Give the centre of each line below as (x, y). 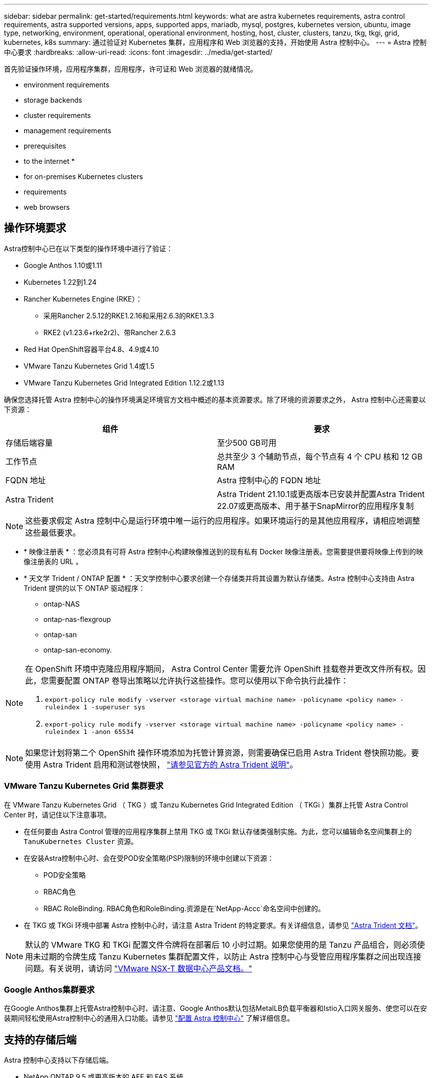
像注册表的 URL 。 (53, 561)
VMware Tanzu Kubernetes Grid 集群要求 (84, 786)
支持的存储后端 (40, 1039)
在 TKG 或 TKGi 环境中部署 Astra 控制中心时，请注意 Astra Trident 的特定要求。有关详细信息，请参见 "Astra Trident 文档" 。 (223, 925)
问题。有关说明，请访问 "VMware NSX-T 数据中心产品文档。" (139, 968)
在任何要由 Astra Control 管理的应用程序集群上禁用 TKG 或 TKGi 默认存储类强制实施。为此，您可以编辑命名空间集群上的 (218, 831)
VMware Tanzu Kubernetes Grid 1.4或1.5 (89, 366)
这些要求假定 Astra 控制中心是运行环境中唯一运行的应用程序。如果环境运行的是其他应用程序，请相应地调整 (223, 520)
